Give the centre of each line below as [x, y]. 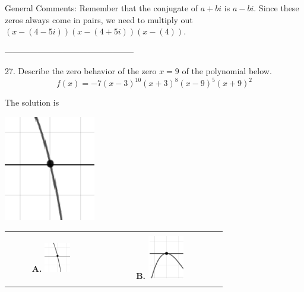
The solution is [32, 102]
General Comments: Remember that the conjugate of [102, 8]
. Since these [276, 8]
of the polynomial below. [227, 71]
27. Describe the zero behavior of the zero [81, 71]
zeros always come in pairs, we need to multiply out [99, 19]
